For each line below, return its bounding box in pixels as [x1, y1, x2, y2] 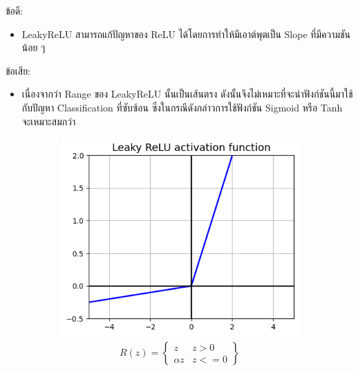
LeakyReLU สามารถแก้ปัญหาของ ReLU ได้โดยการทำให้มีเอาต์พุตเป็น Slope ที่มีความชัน [21, 26, 351, 41]
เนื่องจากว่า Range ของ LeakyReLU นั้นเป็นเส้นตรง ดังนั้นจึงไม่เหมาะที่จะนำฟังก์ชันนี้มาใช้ [21, 87, 353, 101]
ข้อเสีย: [6, 63, 30, 78]
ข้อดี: [6, 3, 23, 17]
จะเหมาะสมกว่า [21, 114, 76, 128]
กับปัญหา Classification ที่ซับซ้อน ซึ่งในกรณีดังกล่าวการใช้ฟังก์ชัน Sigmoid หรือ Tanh [21, 100, 343, 114]
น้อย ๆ [21, 40, 46, 55]
